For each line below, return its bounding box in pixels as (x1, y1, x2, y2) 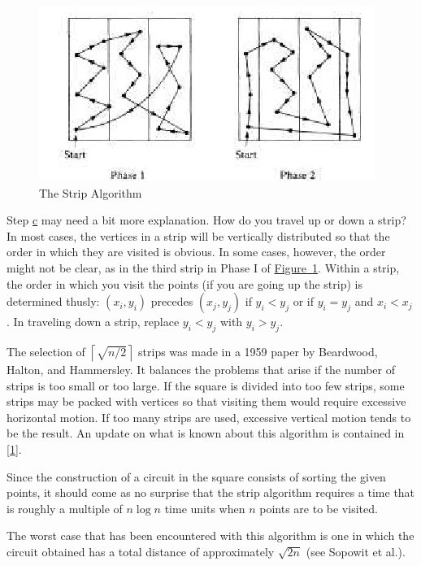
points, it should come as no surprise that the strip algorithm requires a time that (7, 484, 415, 501)
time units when (164, 499, 245, 516)
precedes (150, 293, 193, 310)
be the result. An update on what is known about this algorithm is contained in (7, 424, 405, 442)
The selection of (7, 342, 85, 359)
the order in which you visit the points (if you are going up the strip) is (7, 275, 362, 292)
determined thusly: (7, 293, 100, 310)
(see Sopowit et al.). (306, 542, 406, 559)
